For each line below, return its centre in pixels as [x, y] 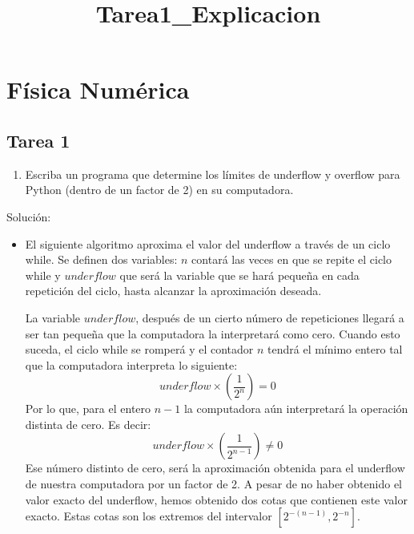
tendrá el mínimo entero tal [335, 349]
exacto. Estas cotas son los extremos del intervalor [149, 516]
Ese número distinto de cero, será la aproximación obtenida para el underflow [215, 468]
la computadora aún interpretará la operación [296, 409]
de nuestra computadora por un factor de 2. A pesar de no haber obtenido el [213, 484]
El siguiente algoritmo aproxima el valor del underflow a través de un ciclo [208, 243]
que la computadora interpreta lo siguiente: [131, 364]
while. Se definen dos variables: [101, 259]
